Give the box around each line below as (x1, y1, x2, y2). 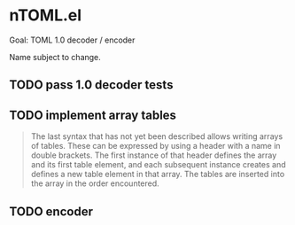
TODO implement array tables (9, 107, 177, 122)
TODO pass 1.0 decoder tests (9, 77, 174, 93)
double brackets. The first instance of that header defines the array (30, 150, 277, 160)
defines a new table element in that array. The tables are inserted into (30, 169, 285, 180)
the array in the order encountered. (30, 178, 159, 189)
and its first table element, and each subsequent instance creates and (30, 159, 286, 170)
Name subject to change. (9, 51, 102, 62)
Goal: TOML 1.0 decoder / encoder (9, 35, 136, 45)
